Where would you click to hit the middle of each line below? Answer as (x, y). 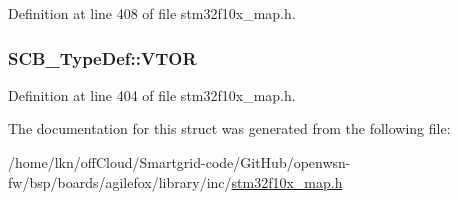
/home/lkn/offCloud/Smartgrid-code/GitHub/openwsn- (179, 162)
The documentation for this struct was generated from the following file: (229, 128)
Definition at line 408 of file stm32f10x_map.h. (152, 13)
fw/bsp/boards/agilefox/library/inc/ (120, 181)
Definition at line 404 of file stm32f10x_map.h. (152, 94)
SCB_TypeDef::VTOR (102, 57)
